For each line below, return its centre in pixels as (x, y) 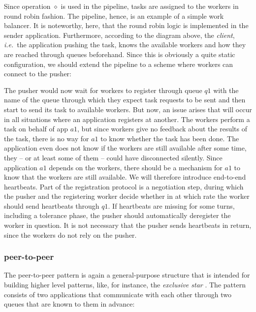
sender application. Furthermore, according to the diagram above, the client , (119, 35)
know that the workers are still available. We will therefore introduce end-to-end (125, 177)
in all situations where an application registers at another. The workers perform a (127, 119)
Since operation (27, 6)
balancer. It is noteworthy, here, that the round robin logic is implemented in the (126, 25)
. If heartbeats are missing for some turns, (171, 205)
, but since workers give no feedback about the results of (162, 129)
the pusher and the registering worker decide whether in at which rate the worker (127, 196)
